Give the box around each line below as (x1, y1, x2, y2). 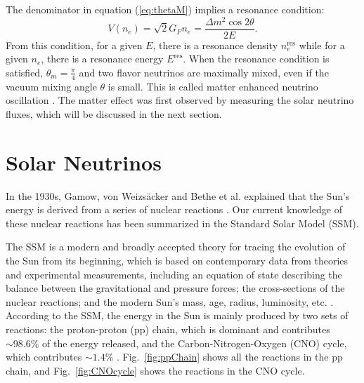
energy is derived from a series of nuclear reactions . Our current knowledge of (6, 202, 342, 217)
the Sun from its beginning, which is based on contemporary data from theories (6, 253, 349, 268)
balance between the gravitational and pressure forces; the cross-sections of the (6, 281, 345, 295)
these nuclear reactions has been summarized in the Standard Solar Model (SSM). (6, 215, 359, 230)
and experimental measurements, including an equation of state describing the (6, 267, 342, 281)
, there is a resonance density (152, 37, 278, 52)
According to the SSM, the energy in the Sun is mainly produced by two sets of (6, 308, 349, 323)
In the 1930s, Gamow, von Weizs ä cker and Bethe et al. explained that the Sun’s (6, 188, 350, 203)
